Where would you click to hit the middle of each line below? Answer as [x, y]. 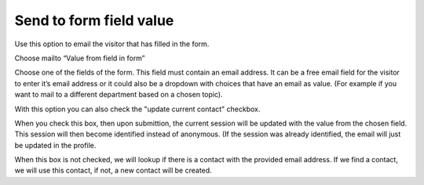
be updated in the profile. [55, 145]
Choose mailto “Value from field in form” [80, 58]
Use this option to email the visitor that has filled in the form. [112, 44]
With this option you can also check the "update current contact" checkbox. [137, 109]
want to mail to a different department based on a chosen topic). [119, 95]
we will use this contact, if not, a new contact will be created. [113, 170]
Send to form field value [94, 20]
